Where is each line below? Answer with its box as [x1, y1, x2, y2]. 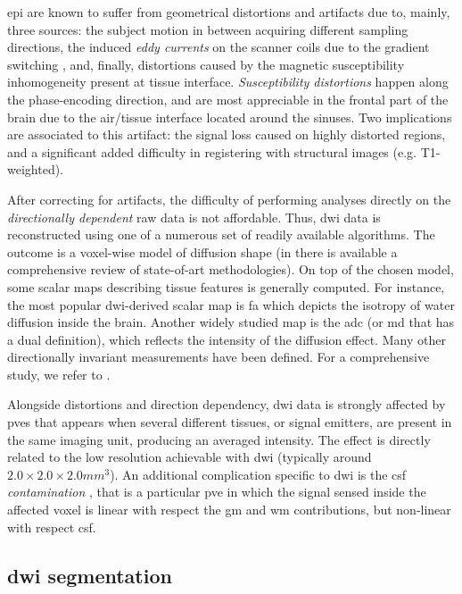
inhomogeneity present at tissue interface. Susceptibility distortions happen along [7, 72, 449, 91]
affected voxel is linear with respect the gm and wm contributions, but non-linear [7, 500, 451, 519]
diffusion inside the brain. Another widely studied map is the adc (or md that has [7, 313, 455, 331]
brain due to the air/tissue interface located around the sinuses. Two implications [7, 107, 452, 126]
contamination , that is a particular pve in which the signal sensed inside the [7, 482, 426, 501]
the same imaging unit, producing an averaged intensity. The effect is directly [7, 430, 431, 448]
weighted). [7, 160, 63, 179]
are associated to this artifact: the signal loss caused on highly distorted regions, [7, 125, 446, 144]
